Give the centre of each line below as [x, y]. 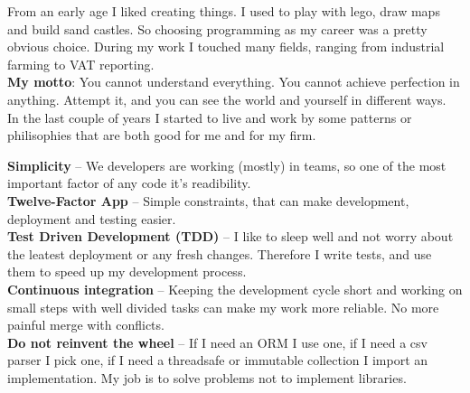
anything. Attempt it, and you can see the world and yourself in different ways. [227, 99]
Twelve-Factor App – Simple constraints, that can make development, [208, 200]
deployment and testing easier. [92, 218]
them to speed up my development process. [127, 271]
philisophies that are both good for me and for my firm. [162, 135]
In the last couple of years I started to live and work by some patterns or [210, 117]
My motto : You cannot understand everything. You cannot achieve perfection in [234, 82]
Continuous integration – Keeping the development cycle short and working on [235, 289]
